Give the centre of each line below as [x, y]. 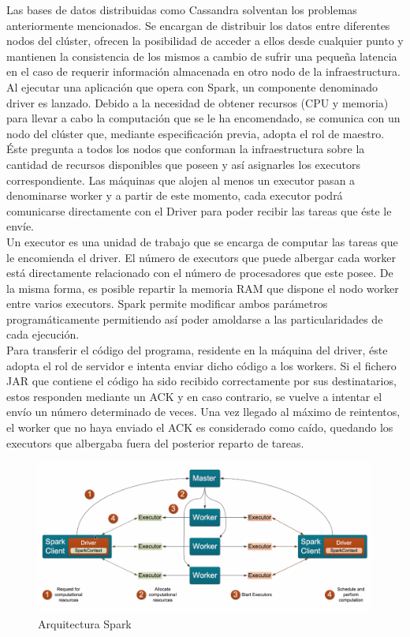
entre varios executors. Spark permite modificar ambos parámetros [167, 304]
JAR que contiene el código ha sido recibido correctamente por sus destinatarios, [201, 381]
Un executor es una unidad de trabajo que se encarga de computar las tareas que [202, 241]
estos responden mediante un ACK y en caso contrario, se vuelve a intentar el [194, 396]
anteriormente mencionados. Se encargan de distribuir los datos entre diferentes [198, 25]
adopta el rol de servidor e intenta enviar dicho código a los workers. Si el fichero [201, 365]
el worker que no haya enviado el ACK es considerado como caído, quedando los [200, 427]
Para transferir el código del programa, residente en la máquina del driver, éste [197, 350]
